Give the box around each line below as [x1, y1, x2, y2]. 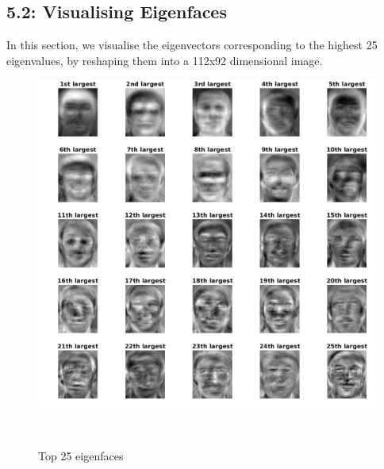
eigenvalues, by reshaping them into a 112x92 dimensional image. [6, 52, 323, 68]
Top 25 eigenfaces [38, 448, 124, 464]
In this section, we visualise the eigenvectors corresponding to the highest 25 [6, 37, 378, 53]
